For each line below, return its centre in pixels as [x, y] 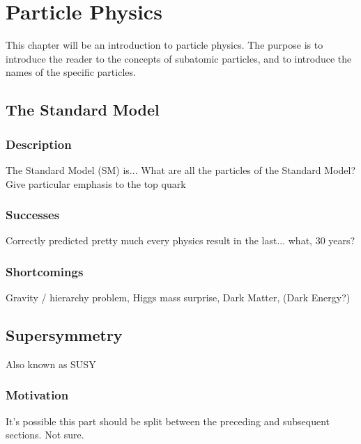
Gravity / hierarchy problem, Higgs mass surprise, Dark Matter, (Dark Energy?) [178, 298]
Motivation [37, 395]
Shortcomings [45, 271]
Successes [33, 215]
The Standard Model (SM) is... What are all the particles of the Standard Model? [181, 169]
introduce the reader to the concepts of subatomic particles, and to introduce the [179, 58]
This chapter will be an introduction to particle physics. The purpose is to [164, 45]
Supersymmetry [64, 335]
